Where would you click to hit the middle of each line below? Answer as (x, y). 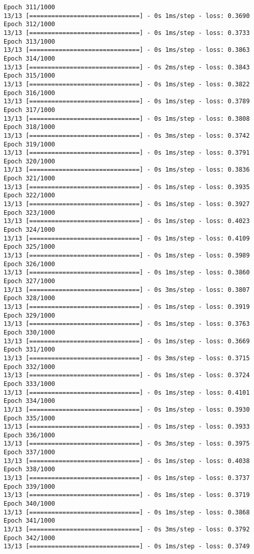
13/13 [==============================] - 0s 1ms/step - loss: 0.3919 (127, 307)
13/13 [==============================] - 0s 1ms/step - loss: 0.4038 (127, 461)
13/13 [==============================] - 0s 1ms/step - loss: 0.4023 (127, 221)
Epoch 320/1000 (30, 161)
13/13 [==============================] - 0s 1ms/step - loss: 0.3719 (127, 495)
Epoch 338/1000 (30, 469)
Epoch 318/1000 (30, 127)
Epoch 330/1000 (30, 332)
